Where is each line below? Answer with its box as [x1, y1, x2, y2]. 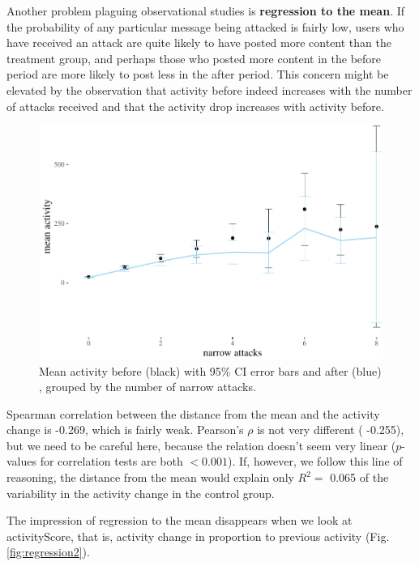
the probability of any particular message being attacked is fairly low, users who [6, 18, 404, 35]
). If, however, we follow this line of [228, 453, 403, 470]
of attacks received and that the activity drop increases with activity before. [6, 97, 384, 114]
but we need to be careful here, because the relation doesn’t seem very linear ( [6, 436, 396, 453]
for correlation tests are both [40, 453, 183, 470]
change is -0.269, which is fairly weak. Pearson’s [6, 421, 244, 438]
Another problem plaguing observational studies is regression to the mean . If [6, 2, 405, 19]
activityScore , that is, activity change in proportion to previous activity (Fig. [6, 527, 390, 544]
